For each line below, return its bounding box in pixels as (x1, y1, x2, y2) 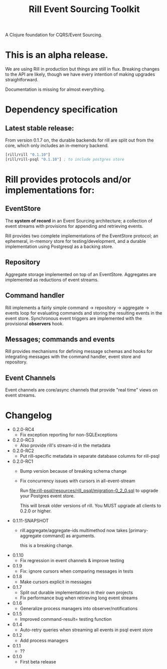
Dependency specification (5, 104, 118, 115)
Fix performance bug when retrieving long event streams (20, 595, 138, 601)
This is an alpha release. (5, 49, 108, 61)
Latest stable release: (5, 124, 74, 132)
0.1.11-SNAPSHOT (12, 518, 49, 524)
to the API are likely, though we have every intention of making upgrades (5, 71, 155, 77)
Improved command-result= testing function (20, 616, 112, 622)
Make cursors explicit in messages (20, 579, 92, 585)
